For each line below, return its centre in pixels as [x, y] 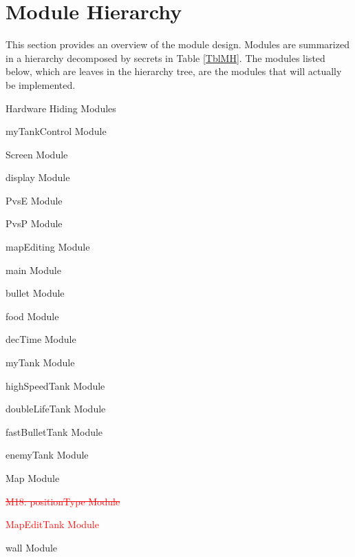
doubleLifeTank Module [56, 409]
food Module [32, 316]
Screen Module [37, 154]
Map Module [33, 478]
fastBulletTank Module [54, 431]
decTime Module [41, 339]
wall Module [32, 547]
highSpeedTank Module [55, 385]
